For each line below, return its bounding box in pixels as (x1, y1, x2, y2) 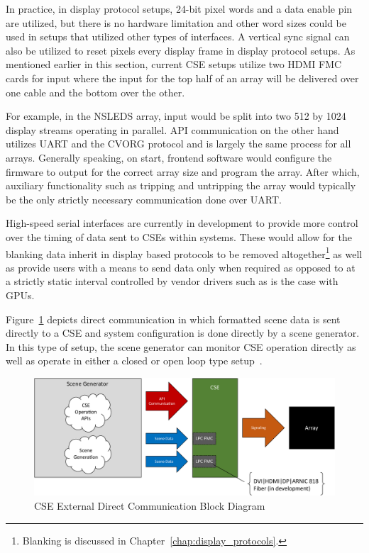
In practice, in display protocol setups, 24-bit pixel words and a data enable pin (6, 1, 353, 16)
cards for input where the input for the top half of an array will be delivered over (6, 70, 359, 85)
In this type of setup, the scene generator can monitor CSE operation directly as (6, 339, 356, 354)
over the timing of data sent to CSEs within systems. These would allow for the (6, 229, 352, 244)
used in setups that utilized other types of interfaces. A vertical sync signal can (6, 29, 350, 44)
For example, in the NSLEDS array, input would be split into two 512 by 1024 (6, 108, 346, 123)
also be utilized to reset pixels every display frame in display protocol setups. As (6, 43, 356, 57)
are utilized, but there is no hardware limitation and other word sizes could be (6, 15, 346, 30)
